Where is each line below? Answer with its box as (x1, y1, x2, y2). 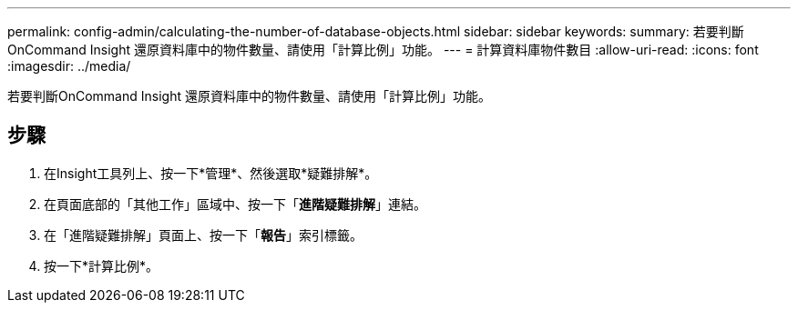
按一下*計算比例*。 (44, 257, 159, 274)
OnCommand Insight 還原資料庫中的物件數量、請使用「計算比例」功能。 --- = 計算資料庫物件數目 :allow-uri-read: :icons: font (7, 42, 759, 57)
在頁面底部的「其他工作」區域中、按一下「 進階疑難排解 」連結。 (44, 195, 426, 212)
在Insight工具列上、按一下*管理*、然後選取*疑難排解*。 (44, 165, 378, 181)
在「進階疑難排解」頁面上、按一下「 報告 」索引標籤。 (44, 226, 363, 243)
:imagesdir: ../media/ (7, 58, 131, 74)
